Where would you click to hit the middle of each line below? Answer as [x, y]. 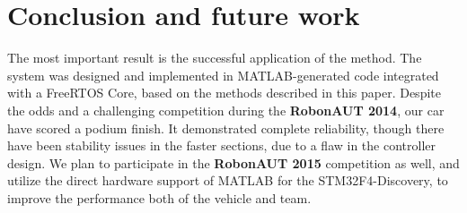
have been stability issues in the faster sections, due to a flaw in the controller [222, 145]
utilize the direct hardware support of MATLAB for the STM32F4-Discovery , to [228, 180]
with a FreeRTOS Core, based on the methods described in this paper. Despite [224, 93]
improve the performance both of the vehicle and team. [159, 197]
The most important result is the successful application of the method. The [215, 58]
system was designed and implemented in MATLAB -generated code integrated [223, 75]
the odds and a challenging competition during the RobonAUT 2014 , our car [226, 110]
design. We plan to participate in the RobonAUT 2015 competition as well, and [233, 162]
